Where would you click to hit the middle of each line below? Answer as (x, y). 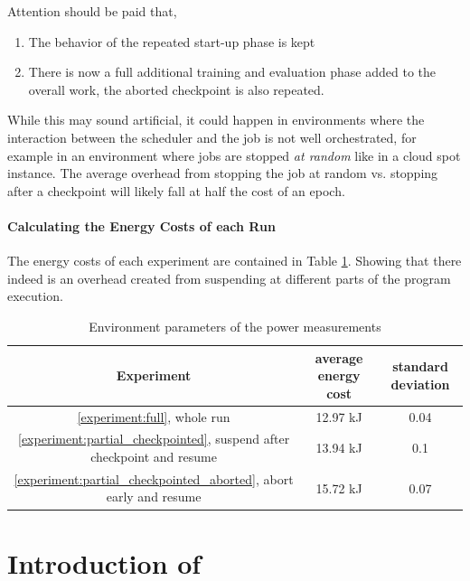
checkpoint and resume (154, 456)
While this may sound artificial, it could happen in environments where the (216, 120)
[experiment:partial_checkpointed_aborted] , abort (154, 478)
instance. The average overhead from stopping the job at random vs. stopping (223, 173)
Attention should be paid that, (92, 11)
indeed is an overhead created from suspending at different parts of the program (229, 278)
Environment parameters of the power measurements (235, 326)
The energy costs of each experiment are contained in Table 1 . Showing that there (235, 261)
